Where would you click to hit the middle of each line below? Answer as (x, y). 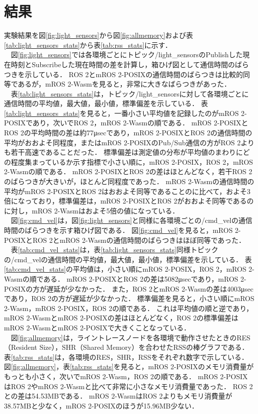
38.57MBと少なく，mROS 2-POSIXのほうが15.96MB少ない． (101, 405)
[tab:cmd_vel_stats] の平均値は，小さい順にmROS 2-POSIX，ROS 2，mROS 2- (129, 269)
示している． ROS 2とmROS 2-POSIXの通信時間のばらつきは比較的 (134, 74)
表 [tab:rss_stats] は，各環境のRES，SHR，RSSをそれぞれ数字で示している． (126, 357)
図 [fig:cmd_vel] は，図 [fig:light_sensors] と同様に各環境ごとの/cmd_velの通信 (131, 220)
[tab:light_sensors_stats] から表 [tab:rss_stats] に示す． (88, 45)
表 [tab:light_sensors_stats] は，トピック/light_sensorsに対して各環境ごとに (130, 93)
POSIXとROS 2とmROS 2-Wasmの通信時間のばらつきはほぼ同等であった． (125, 240)
